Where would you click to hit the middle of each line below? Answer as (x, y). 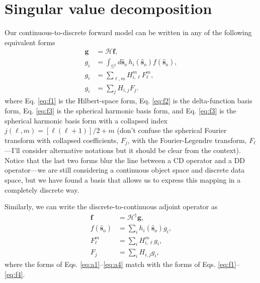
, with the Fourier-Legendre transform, (187, 140)
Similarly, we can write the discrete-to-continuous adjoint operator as (111, 206)
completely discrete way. (42, 189)
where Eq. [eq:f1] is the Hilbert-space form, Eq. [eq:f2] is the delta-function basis (128, 101)
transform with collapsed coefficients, (62, 140)
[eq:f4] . (15, 274)
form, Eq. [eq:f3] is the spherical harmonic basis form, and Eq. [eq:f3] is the (120, 110)
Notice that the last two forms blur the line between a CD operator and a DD (125, 160)
